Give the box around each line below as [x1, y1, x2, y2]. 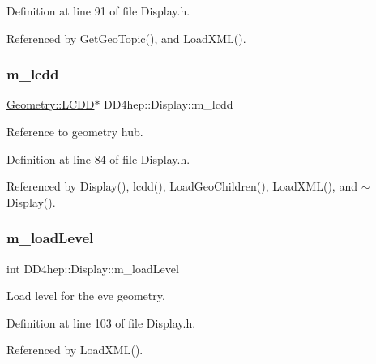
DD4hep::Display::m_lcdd [104, 96, 233, 113]
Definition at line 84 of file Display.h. [6, 150, 190, 167]
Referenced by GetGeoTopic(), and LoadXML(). [6, 29, 246, 46]
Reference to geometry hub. [6, 123, 143, 139]
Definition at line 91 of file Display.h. [6, 2, 190, 19]
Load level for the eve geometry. [6, 287, 165, 304]
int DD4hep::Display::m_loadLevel [6, 259, 179, 276]
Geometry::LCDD [6, 96, 95, 113]
